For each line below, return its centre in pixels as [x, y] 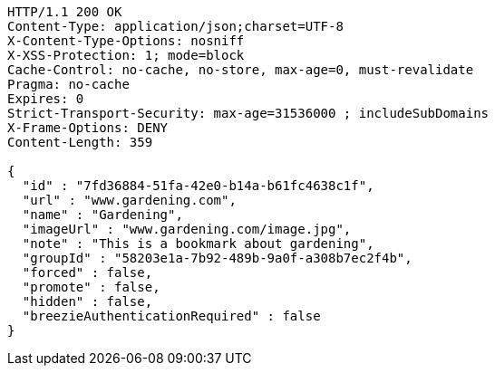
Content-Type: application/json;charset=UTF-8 [175, 26]
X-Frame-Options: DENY [88, 128]
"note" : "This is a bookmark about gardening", [198, 244]
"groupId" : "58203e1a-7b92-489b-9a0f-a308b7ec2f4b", [217, 258]
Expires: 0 [46, 99]
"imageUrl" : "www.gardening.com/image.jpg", [187, 229]
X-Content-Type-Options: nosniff [126, 41]
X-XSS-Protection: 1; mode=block [126, 55]
